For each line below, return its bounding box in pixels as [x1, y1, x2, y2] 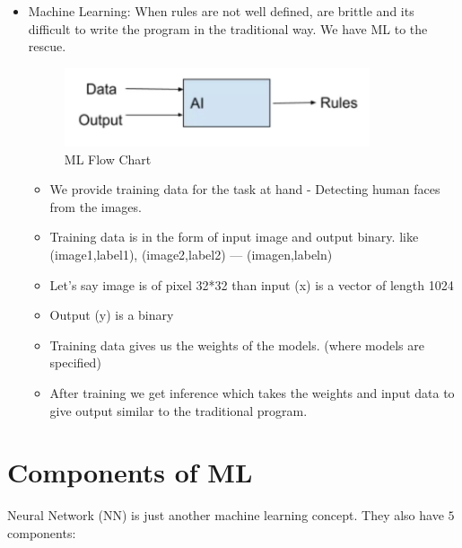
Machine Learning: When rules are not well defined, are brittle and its [28, 2, 414, 20]
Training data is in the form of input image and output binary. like [49, 227, 419, 246]
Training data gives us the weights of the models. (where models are [49, 335, 424, 354]
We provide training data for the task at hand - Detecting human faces [49, 180, 440, 199]
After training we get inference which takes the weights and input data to [49, 384, 455, 402]
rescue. [28, 37, 66, 56]
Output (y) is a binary [49, 305, 174, 324]
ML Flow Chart [64, 149, 152, 168]
